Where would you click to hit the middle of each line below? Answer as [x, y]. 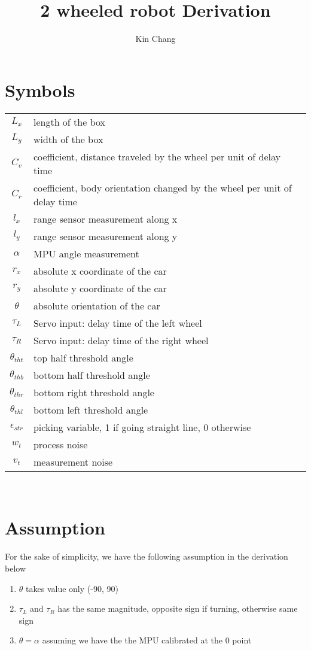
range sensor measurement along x [105, 218]
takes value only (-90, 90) [72, 588]
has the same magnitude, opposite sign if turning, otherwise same [178, 608]
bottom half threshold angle [92, 375]
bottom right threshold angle [94, 392]
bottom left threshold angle [91, 409]
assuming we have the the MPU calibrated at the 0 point [147, 640]
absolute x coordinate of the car [100, 271]
